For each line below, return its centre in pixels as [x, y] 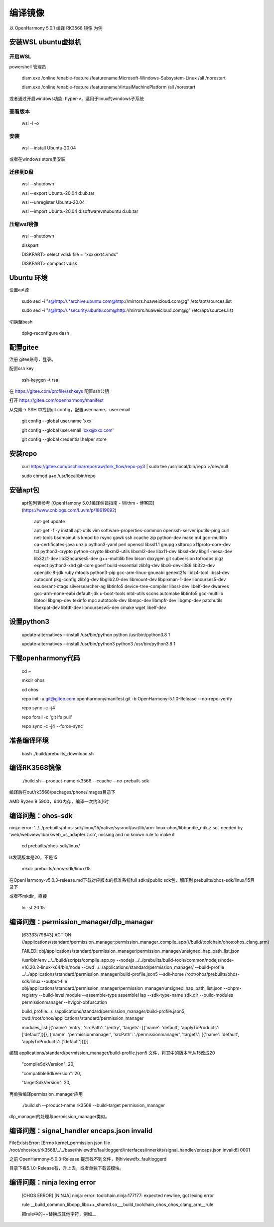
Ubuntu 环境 [28, 278]
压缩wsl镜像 [24, 224]
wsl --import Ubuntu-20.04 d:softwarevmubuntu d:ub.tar [80, 211]
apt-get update [50, 521]
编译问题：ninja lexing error [53, 1182]
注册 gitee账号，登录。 [32, 359]
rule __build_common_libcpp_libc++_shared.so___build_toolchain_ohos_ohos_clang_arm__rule [118, 1205]
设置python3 [29, 622]
